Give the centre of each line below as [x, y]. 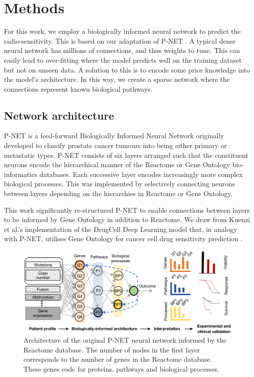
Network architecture [59, 115]
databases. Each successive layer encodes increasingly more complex [141, 174]
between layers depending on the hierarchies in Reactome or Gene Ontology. [118, 193]
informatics [21, 174]
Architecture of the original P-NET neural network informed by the [125, 340]
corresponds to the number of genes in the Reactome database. [118, 359]
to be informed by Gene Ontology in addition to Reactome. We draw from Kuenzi [127, 219]
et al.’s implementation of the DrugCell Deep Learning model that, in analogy [121, 229]
